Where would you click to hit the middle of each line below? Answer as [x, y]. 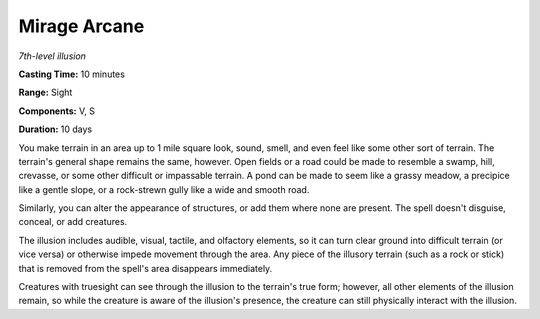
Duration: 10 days [55, 129]
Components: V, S [56, 111]
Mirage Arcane [81, 26]
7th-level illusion [52, 56]
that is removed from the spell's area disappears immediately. [145, 268]
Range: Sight [45, 92]
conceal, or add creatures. [73, 222]
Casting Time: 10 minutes [71, 74]
